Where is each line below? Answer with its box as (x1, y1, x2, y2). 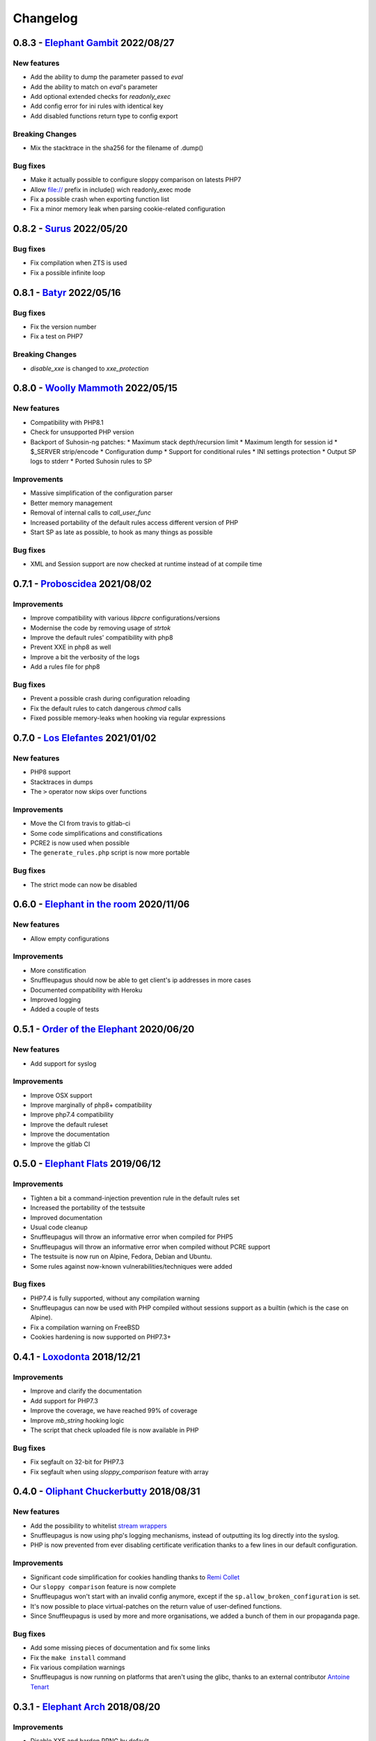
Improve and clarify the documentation (30, 1387, 142, 1396)
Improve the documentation (30, 1130, 110, 1139)
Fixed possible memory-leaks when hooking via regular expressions (30, 714, 226, 722)
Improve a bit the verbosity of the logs (30, 653, 140, 661)
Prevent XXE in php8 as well (30, 643, 111, 651)
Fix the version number (30, 322, 97, 331)
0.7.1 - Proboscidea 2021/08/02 (13, 578, 152, 590)
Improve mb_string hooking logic (30, 1416, 125, 1424)
